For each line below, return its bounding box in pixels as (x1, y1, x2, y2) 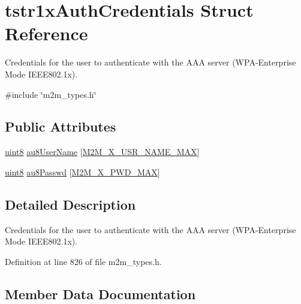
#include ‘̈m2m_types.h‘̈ (5, 88, 97, 100)
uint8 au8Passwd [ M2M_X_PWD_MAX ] (5, 165, 160, 178)
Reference (5, 21, 88, 46)
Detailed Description (5, 195, 136, 213)
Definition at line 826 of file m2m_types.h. (5, 255, 162, 267)
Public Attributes (5, 117, 116, 136)
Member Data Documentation (5, 284, 196, 303)
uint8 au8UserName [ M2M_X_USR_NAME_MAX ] (5, 145, 200, 158)
